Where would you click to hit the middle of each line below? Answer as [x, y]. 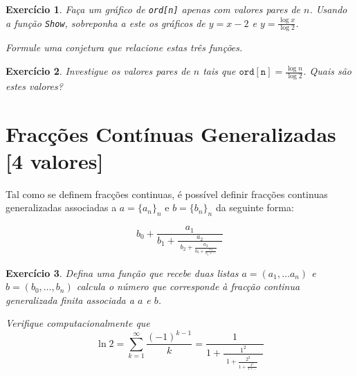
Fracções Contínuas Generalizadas [171, 133]
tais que [219, 71]
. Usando [328, 9]
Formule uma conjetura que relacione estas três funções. [124, 47]
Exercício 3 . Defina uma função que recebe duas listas [122, 272]
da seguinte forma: [255, 207]
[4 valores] [55, 160]
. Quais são [327, 71]
